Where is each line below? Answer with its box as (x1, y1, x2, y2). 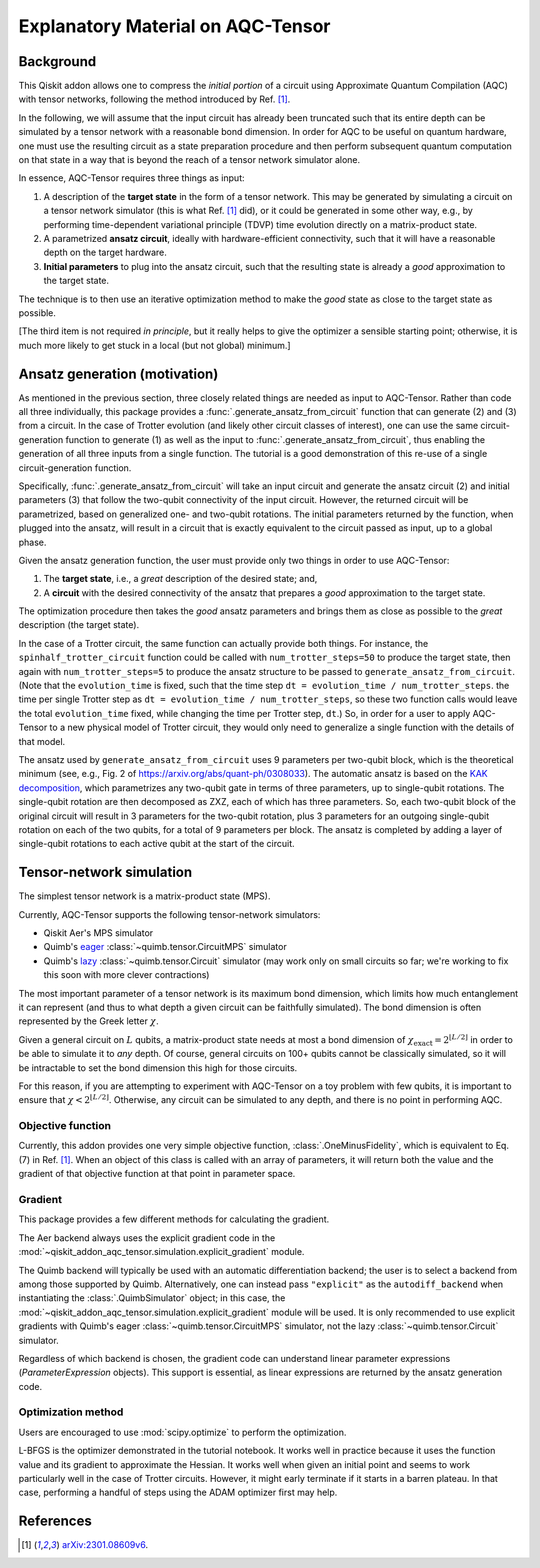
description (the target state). (18, 619, 140, 631)
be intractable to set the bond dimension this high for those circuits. (18, 1061, 298, 1074)
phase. (18, 536, 47, 548)
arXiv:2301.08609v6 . (61, 1539, 149, 1551)
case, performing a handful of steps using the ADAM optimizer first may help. (18, 1486, 338, 1499)
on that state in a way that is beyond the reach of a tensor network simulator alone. (18, 154, 360, 166)
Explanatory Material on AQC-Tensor (18, 15, 331, 37)
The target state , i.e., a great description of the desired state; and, (43, 573, 318, 585)
